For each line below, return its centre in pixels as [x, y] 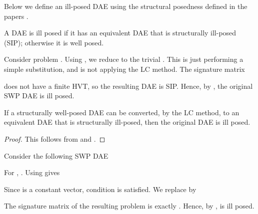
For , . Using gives [32, 172]
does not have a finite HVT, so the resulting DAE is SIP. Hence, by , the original [128, 86]
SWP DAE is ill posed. [39, 96]
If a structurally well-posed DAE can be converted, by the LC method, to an [122, 112]
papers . [16, 16]
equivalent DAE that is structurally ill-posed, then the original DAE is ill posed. [127, 122]
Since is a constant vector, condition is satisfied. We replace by [100, 189]
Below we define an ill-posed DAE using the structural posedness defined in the [126, 6]
